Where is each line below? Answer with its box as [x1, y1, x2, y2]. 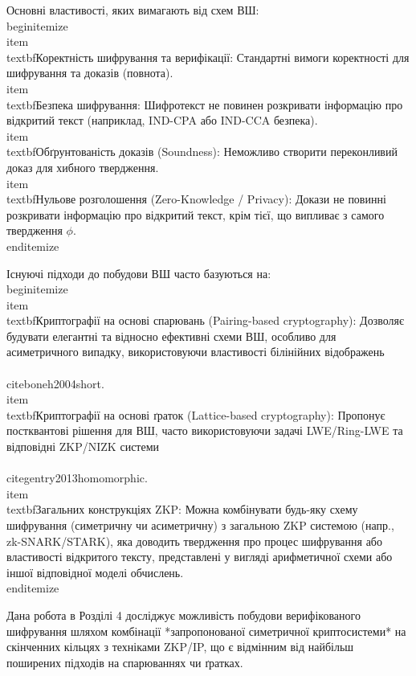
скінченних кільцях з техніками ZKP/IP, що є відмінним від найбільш [6, 638, 354, 655]
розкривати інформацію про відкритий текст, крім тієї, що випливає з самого [6, 206, 385, 223]
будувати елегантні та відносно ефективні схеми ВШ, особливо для [6, 327, 336, 344]
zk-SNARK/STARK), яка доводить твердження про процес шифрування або [6, 532, 382, 549]
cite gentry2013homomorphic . [6, 469, 148, 486]
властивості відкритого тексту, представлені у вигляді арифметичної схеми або [6, 548, 393, 565]
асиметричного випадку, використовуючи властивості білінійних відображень [6, 343, 385, 360]
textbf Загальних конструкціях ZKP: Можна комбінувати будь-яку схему [6, 501, 358, 518]
